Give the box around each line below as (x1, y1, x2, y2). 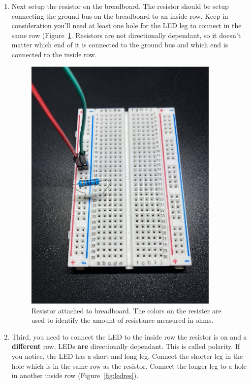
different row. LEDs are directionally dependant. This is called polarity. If (11, 341, 240, 351)
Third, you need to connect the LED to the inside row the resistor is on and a (11, 331, 247, 342)
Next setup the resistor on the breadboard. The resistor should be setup (11, 1, 229, 11)
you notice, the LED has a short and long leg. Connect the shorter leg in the (11, 350, 243, 361)
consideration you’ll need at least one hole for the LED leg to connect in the (11, 20, 242, 31)
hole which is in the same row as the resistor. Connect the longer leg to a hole (11, 360, 247, 371)
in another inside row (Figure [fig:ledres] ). (11, 370, 139, 381)
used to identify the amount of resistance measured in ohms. (31, 315, 214, 325)
